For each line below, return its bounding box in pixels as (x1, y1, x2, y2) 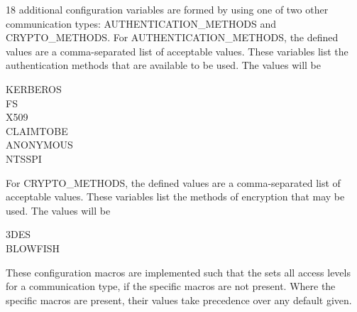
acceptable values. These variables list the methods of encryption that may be (6, 189, 345, 204)
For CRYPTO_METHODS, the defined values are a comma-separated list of (6, 175, 341, 190)
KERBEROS (6, 81, 62, 96)
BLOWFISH (6, 240, 60, 255)
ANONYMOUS (6, 137, 73, 152)
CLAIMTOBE (6, 123, 68, 138)
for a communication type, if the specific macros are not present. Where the (6, 279, 336, 294)
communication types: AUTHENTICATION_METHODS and (6, 16, 277, 31)
